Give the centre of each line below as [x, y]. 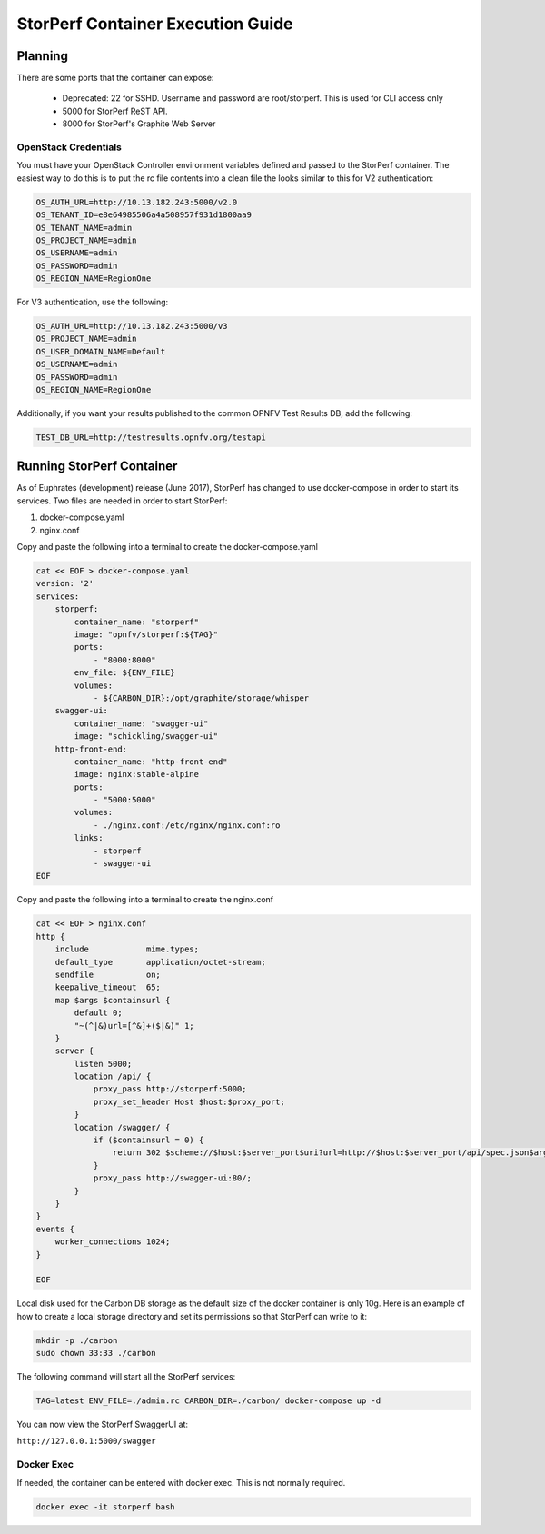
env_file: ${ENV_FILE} [125, 673]
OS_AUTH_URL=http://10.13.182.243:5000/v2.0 [137, 202]
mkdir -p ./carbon [77, 1340]
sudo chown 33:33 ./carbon [96, 1353]
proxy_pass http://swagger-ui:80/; [172, 1178]
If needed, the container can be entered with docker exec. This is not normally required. [181, 1482]
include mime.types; [127, 949]
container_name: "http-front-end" [151, 762]
